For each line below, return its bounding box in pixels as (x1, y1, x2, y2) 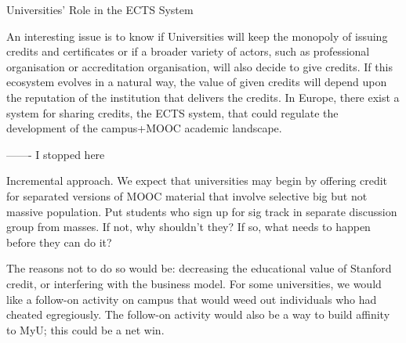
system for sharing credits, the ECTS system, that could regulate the (6, 104, 339, 121)
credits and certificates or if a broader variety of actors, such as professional (6, 43, 370, 60)
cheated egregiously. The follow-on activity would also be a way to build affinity (6, 306, 390, 323)
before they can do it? (6, 233, 112, 250)
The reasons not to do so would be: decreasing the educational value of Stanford (6, 260, 392, 276)
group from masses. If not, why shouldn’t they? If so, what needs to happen (6, 218, 371, 235)
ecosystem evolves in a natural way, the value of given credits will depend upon (6, 74, 387, 90)
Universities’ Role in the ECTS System (6, 2, 194, 17)
